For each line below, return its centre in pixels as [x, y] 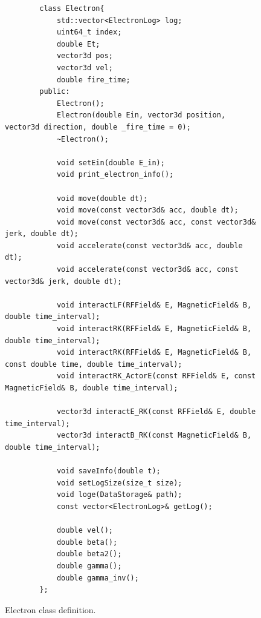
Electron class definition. [50, 609]
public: [55, 92]
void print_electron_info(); [115, 175]
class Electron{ [72, 8]
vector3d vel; [85, 67]
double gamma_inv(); [98, 578]
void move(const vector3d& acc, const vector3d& [156, 222]
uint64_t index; [89, 32]
